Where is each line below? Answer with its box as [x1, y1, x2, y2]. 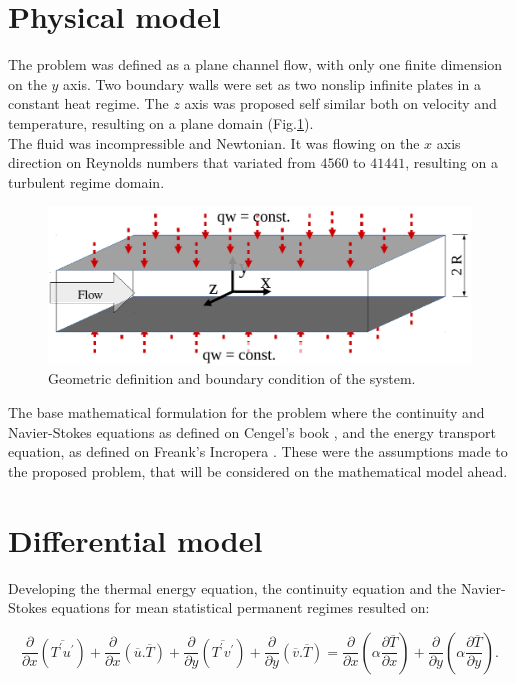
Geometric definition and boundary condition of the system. [48, 368, 416, 389]
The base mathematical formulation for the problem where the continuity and [8, 402, 485, 423]
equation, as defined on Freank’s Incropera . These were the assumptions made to [8, 441, 508, 462]
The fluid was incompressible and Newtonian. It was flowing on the [8, 132, 420, 153]
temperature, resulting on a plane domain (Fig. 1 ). [8, 112, 314, 133]
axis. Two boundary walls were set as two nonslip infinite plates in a [63, 73, 481, 94]
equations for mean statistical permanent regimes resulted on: [51, 597, 430, 618]
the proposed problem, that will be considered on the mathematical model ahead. [8, 460, 508, 481]
